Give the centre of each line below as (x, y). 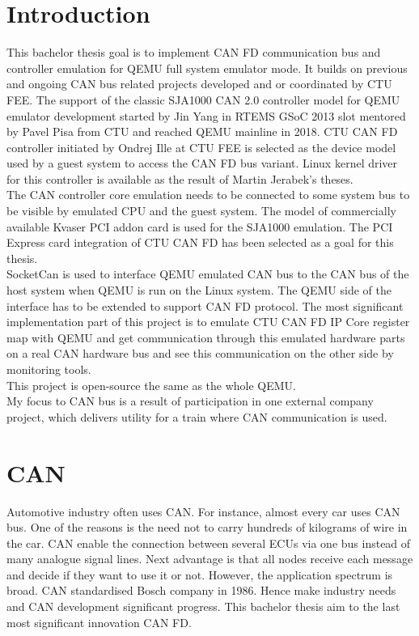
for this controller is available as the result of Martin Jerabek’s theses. (180, 178)
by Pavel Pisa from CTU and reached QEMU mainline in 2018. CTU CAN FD (202, 131)
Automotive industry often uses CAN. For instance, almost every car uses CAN (203, 511)
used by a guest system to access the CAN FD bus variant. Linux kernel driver (202, 163)
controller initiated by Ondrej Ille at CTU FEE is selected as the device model (201, 147)
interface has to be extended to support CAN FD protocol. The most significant (205, 305)
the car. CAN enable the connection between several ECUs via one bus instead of (209, 543)
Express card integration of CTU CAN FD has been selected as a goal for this (200, 242)
